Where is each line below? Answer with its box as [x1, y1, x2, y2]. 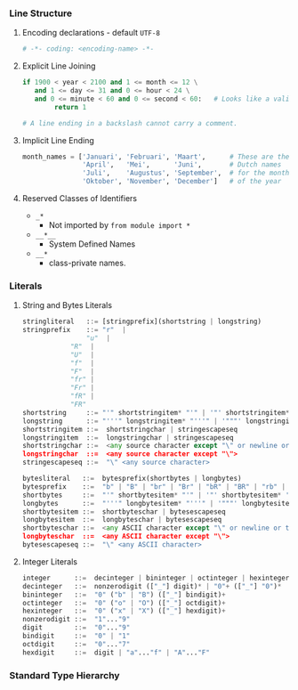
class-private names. [48, 257, 126, 269]
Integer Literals [21, 556, 78, 567]
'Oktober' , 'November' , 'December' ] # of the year [82, 177, 282, 186]
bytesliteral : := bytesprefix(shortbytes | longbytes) [21, 475, 242, 483]
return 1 [54, 102, 87, 111]
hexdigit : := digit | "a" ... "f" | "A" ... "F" [21, 648, 211, 657]
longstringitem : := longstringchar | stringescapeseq [21, 433, 234, 442]
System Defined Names [48, 239, 136, 249]
